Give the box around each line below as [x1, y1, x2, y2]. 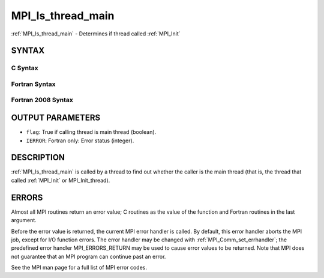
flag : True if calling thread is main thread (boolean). [26, 128, 157, 136]
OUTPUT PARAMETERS [11, 113, 101, 123]
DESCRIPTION [11, 153, 65, 163]
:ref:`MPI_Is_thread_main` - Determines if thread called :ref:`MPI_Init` [11, 30, 181, 37]
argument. [11, 217, 37, 224]
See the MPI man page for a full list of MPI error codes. [11, 264, 147, 271]
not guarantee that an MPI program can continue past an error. [11, 253, 166, 260]
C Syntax [11, 64, 38, 72]
